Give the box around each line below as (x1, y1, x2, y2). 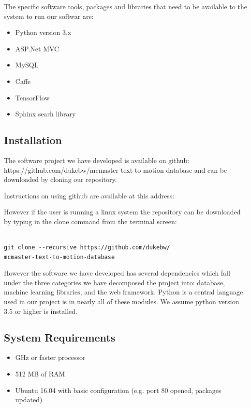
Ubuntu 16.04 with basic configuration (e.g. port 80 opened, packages (15, 385, 221, 395)
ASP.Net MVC (15, 43, 59, 53)
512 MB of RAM (15, 369, 65, 379)
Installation (4, 132, 62, 147)
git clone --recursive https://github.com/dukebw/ (4, 244, 170, 251)
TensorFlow (15, 92, 50, 102)
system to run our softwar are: (4, 11, 94, 21)
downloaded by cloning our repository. (4, 174, 117, 184)
